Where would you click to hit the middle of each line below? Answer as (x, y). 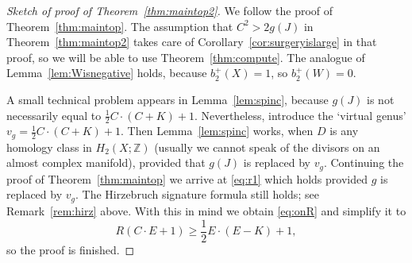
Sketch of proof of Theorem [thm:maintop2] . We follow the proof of (170, 10)
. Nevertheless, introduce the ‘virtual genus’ (300, 115)
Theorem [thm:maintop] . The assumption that (120, 26)
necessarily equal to (54, 115)
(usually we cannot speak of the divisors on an (267, 147)
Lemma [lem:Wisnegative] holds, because (107, 73)
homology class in (49, 147)
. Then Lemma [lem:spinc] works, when (217, 131)
